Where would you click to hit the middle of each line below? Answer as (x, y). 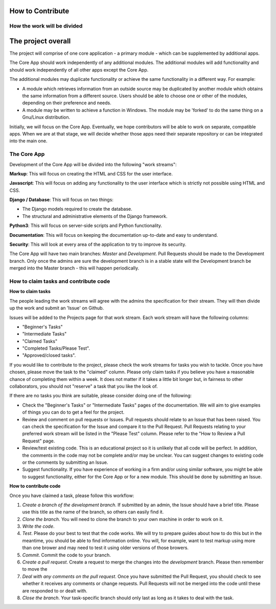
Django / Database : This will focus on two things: (61, 200)
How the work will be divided (46, 26)
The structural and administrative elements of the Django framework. (95, 216)
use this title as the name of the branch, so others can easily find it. (93, 512)
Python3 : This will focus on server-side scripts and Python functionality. (86, 225)
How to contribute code (35, 486)
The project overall (40, 41)
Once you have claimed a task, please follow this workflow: (72, 495)
